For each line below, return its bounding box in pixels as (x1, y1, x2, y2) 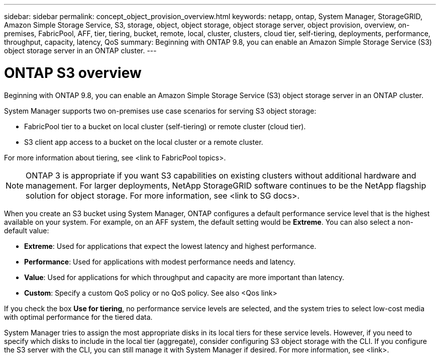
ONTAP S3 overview (4, 64, 142, 81)
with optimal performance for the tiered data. (4, 312, 153, 321)
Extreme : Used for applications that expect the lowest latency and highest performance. (24, 241, 316, 250)
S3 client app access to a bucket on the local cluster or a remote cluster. (24, 137, 263, 146)
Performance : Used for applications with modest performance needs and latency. (24, 257, 296, 266)
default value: (4, 226, 49, 235)
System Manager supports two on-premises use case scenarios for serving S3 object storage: (4, 106, 316, 115)
